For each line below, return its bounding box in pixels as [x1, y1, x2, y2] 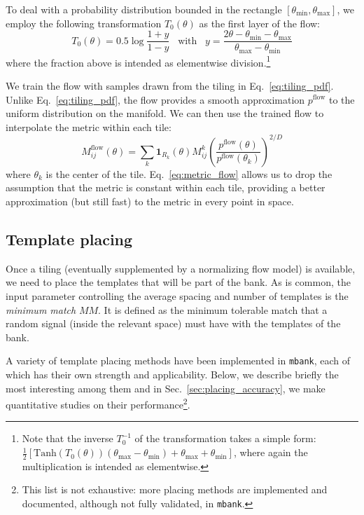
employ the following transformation [6, 15, 162, 30]
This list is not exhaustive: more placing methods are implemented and [22, 482, 328, 497]
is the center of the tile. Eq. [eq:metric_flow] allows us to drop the [45, 166, 332, 181]
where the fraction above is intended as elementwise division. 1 [6, 53, 271, 69]
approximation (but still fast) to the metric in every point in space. [6, 194, 294, 209]
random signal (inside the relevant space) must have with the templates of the [6, 316, 341, 331]
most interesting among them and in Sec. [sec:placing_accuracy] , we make [6, 380, 325, 395]
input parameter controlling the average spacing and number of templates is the [6, 289, 349, 303]
